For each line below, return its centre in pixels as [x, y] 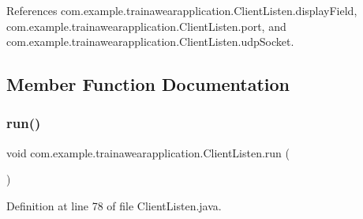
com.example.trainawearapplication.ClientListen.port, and [146, 26]
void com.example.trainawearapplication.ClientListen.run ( [148, 152]
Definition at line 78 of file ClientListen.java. [114, 205]
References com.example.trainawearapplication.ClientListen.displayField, [182, 10]
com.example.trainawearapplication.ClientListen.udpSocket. [150, 42]
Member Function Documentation [148, 84]
